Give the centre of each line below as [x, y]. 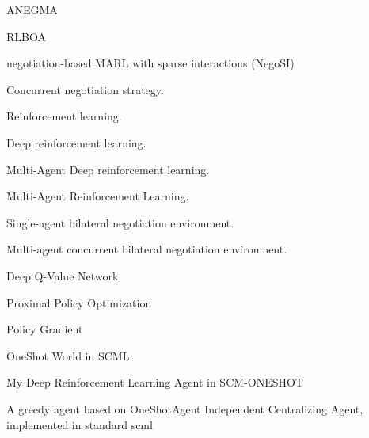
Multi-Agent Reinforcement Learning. [98, 196]
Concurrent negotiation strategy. [85, 89]
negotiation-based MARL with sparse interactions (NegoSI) [150, 63]
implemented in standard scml [80, 424]
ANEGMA [32, 10]
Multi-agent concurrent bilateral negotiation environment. [147, 249]
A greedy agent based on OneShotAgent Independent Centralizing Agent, [185, 408]
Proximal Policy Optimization [79, 302]
